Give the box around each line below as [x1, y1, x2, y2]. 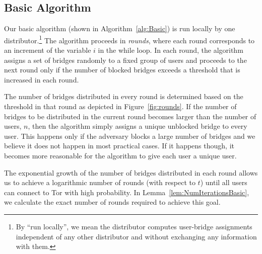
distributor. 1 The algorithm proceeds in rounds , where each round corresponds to [4, 33, 255, 45]
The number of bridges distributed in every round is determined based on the [4, 91, 243, 102]
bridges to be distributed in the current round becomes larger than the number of [4, 111, 256, 121]
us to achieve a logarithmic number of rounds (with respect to [4, 177, 195, 188]
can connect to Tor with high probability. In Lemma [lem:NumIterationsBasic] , [4, 187, 249, 197]
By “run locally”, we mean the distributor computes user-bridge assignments [16, 221, 252, 231]
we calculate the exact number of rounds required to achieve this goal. [4, 197, 221, 207]
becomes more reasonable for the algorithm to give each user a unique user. [4, 150, 237, 160]
